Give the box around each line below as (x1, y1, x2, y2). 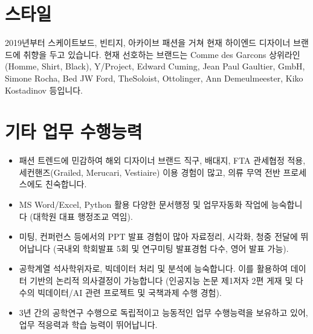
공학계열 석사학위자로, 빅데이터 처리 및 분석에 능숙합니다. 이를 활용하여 (19, 262, 288, 275)
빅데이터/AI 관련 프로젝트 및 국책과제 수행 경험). (37, 286, 222, 298)
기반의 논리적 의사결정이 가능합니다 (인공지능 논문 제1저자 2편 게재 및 (30, 274, 293, 286)
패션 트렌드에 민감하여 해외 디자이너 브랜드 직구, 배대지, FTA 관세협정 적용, (19, 154, 306, 167)
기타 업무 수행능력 (5, 119, 143, 144)
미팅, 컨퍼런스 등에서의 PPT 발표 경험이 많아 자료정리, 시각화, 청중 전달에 (19, 230, 298, 243)
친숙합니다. (45, 178, 87, 190)
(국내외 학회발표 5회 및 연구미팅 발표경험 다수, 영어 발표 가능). (53, 242, 289, 254)
